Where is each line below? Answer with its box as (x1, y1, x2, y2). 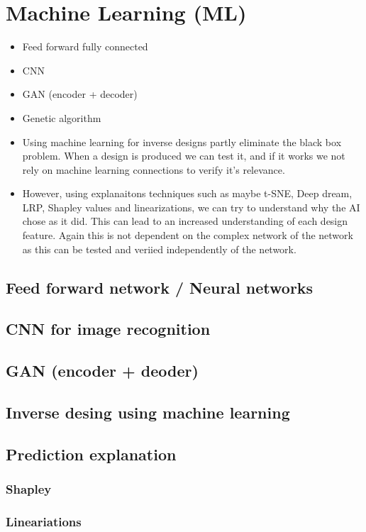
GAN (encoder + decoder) (22, 87, 138, 101)
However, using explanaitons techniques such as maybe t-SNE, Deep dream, (22, 186, 353, 201)
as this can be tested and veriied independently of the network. (22, 241, 296, 256)
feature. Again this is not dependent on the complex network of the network (22, 228, 353, 243)
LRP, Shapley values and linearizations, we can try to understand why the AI (22, 199, 360, 214)
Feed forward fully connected (22, 39, 148, 54)
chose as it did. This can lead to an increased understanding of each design (22, 214, 348, 228)
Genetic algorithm (22, 110, 101, 125)
